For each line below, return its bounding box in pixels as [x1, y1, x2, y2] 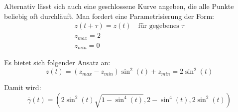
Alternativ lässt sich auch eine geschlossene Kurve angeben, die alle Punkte [4, 1, 234, 11]
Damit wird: [4, 82, 41, 93]
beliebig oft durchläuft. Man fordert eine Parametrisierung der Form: [4, 10, 215, 21]
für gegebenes [138, 22, 179, 30]
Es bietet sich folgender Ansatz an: [4, 57, 111, 68]
